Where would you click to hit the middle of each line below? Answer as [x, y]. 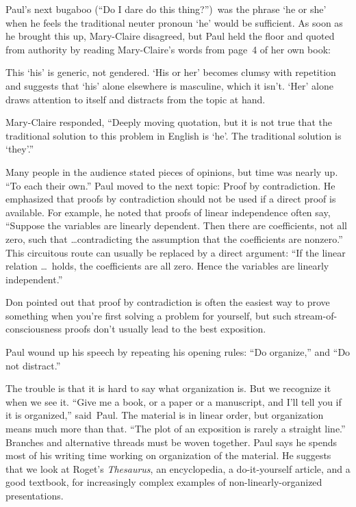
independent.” [34, 279]
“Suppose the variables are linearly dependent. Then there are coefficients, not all [176, 225]
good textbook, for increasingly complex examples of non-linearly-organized [164, 482]
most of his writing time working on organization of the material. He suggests [168, 455]
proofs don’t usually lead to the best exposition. [165, 329]
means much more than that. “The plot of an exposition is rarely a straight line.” [176, 429]
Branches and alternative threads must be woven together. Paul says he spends [171, 442]
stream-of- [316, 315]
